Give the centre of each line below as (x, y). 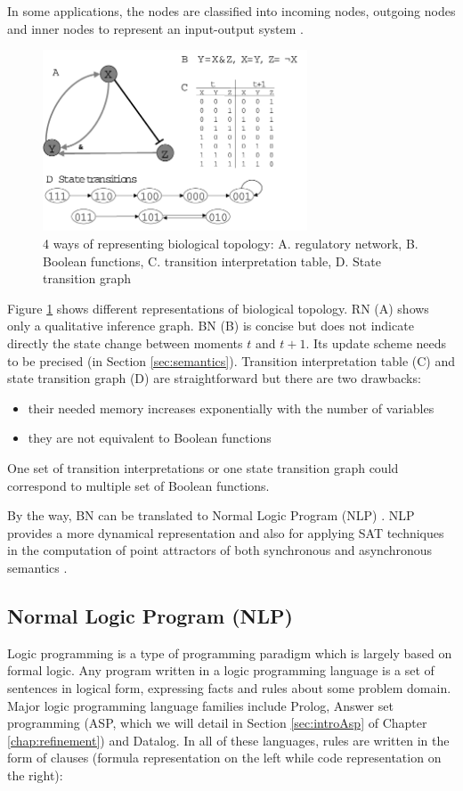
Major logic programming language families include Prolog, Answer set (200, 705)
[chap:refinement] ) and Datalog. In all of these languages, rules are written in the (228, 740)
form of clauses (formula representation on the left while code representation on (224, 758)
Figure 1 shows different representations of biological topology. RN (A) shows (218, 308)
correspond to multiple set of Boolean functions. (138, 485)
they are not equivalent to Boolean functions (150, 438)
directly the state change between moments (125, 343)
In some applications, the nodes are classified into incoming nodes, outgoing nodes (231, 11)
